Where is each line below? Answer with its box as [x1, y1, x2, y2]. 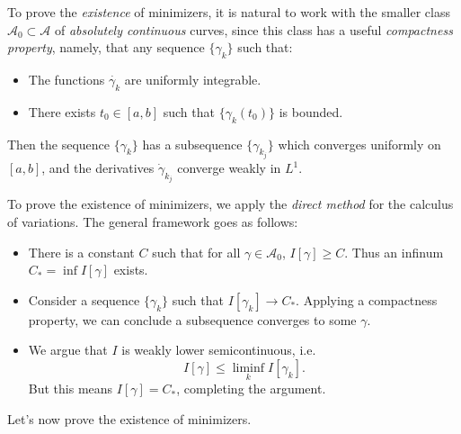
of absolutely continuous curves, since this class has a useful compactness [55, 20, 453, 39]
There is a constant [28, 242, 135, 261]
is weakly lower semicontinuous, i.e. [121, 340, 316, 359]
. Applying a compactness [296, 290, 438, 309]
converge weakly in [177, 158, 281, 177]
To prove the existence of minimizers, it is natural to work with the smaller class [7, 3, 450, 21]
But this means [28, 379, 113, 398]
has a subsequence [142, 134, 243, 153]
